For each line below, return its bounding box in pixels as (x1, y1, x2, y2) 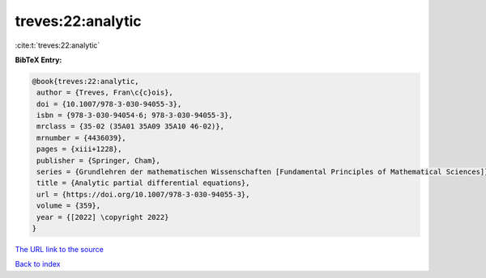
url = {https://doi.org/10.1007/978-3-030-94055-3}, (36, 190, 250, 199)
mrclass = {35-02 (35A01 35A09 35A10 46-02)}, (36, 122, 224, 131)
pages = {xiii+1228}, (36, 145, 122, 154)
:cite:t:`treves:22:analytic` (15, 40, 100, 50)
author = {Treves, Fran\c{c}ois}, (36, 88, 173, 97)
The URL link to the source (15, 244, 104, 254)
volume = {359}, (36, 201, 101, 210)
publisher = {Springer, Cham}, (36, 156, 161, 165)
